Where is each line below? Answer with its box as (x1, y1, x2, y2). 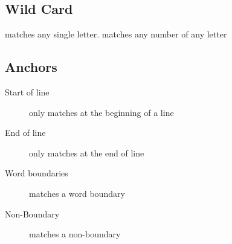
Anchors (5, 57, 57, 76)
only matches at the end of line (29, 146, 144, 159)
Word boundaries (5, 167, 68, 179)
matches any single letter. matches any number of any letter (5, 28, 227, 40)
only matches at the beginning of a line (29, 106, 174, 118)
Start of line (5, 86, 50, 98)
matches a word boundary (29, 187, 125, 199)
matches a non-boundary (29, 228, 121, 240)
